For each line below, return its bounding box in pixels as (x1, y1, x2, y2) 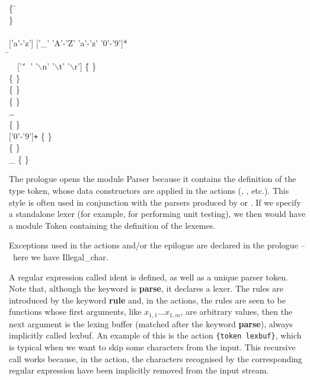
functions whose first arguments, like (9, 305, 142, 318)
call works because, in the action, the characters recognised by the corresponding (9, 352, 302, 365)
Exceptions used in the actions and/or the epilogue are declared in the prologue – (9, 239, 305, 251)
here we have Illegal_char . (12, 251, 108, 263)
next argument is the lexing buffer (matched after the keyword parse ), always (9, 317, 293, 330)
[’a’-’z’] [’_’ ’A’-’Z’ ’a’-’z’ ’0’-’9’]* (9, 36, 127, 49)
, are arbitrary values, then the (180, 305, 293, 318)
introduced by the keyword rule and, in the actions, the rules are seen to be (9, 293, 286, 306)
